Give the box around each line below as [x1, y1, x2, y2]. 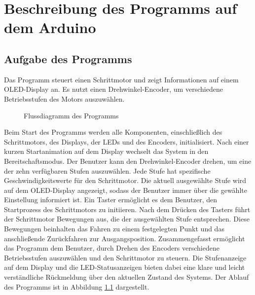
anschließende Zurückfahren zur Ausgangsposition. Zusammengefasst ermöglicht [4, 233, 245, 243]
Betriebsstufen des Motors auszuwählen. [4, 93, 125, 104]
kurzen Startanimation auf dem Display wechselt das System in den [4, 146, 209, 156]
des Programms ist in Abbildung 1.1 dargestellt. [4, 281, 149, 292]
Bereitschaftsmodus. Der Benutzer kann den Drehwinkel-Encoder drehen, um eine [4, 155, 252, 166]
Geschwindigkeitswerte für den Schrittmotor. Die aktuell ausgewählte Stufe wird [4, 175, 247, 185]
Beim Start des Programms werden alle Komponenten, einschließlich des [4, 127, 222, 137]
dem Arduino [4, 17, 96, 37]
